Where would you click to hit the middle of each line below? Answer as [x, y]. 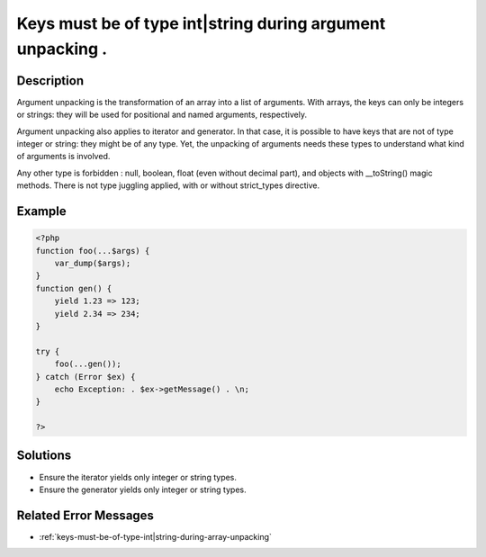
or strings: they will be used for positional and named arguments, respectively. [162, 115]
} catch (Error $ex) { [85, 377]
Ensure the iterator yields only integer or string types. [138, 477]
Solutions [44, 456]
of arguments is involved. [63, 157]
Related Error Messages [85, 515]
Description [50, 81]
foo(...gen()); [88, 364]
